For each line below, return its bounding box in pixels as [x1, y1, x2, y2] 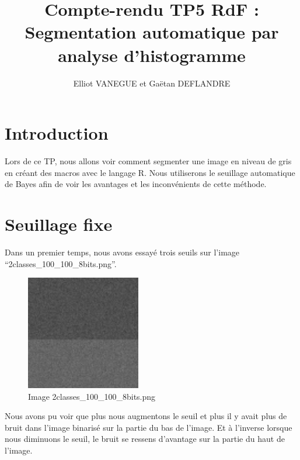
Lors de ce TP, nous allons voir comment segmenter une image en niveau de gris [5, 155, 292, 167]
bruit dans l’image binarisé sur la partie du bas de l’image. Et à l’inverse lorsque [5, 421, 292, 433]
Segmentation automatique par [25, 20, 279, 44]
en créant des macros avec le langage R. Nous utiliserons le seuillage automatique [5, 166, 295, 178]
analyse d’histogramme [58, 43, 246, 67]
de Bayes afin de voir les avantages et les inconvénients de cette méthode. [5, 178, 267, 190]
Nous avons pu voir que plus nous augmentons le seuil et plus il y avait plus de [5, 410, 287, 422]
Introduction [5, 121, 109, 145]
